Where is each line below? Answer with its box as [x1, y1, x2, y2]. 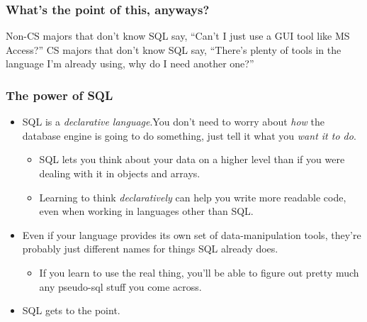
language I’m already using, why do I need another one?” [6, 56, 254, 71]
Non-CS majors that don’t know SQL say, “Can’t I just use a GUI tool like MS [6, 28, 350, 43]
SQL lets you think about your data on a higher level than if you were [39, 152, 345, 167]
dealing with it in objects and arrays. [39, 166, 201, 180]
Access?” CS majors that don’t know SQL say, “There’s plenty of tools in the [6, 42, 341, 57]
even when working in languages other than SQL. [39, 204, 254, 218]
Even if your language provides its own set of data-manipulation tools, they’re [22, 227, 361, 242]
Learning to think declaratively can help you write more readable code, [39, 189, 346, 204]
